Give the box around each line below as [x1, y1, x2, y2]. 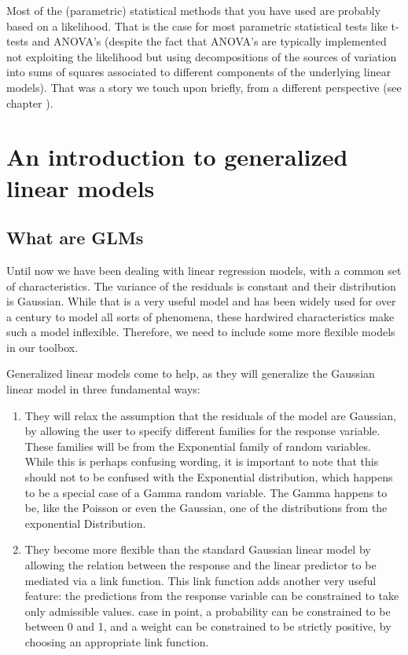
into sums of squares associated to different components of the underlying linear [6, 64, 391, 80]
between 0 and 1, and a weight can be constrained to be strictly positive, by [24, 618, 391, 635]
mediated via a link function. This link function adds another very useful [24, 572, 377, 588]
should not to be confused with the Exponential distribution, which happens [24, 469, 393, 485]
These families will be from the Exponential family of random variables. [24, 437, 371, 454]
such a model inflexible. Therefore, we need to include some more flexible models [6, 324, 395, 340]
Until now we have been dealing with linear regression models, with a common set [6, 262, 402, 278]
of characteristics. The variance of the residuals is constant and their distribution [6, 277, 396, 294]
